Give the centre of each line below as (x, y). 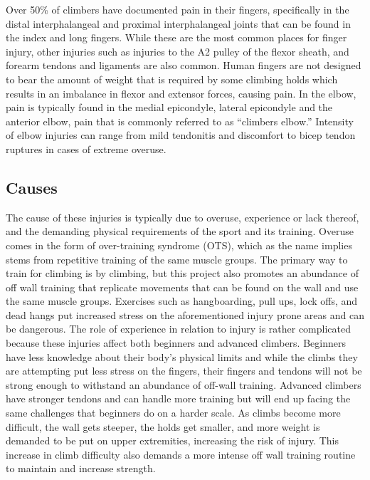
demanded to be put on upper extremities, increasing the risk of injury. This (172, 440)
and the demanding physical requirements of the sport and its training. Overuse (180, 231)
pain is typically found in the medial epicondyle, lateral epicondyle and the (169, 107)
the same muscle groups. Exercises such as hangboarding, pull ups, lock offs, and (182, 301)
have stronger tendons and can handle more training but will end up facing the (178, 398)
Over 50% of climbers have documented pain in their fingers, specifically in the (178, 9)
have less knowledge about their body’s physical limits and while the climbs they (182, 356)
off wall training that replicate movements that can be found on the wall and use (182, 287)
